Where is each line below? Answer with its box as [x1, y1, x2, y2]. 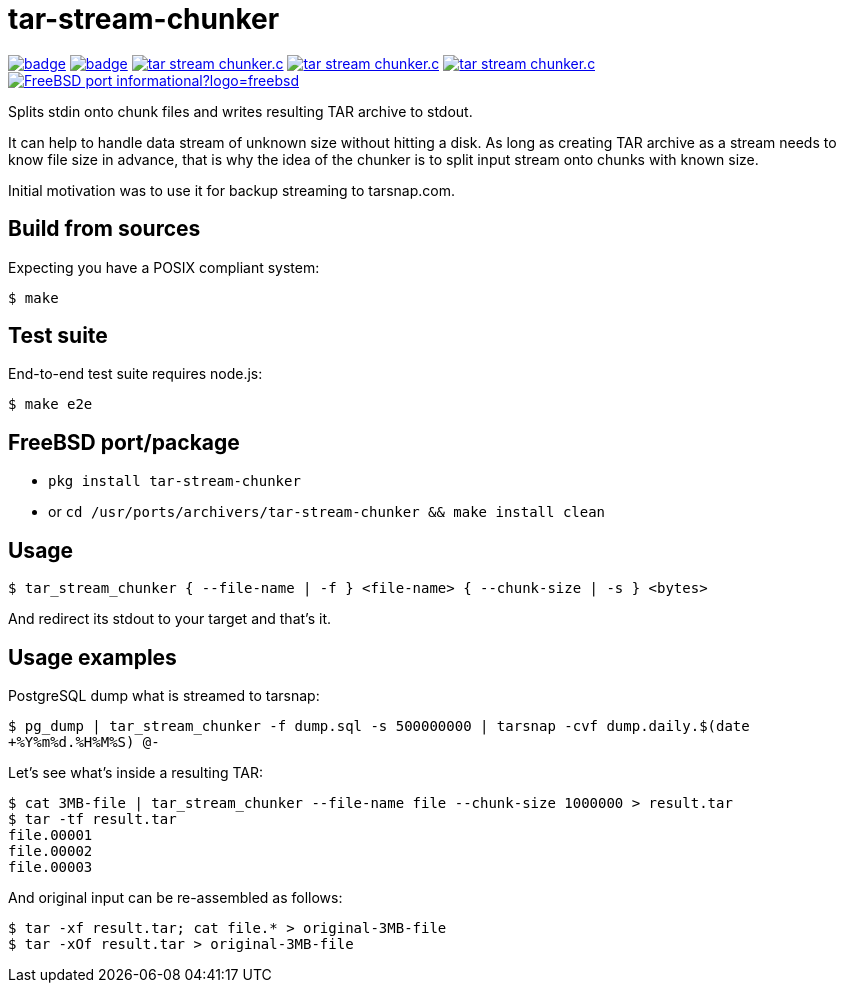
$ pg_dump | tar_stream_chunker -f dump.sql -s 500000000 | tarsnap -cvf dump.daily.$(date [8, 717, 750, 734]
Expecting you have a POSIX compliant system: [8, 258, 320, 276]
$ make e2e [8, 396, 93, 413]
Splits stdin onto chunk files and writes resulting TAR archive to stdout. [8, 102, 473, 120]
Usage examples [8, 644, 177, 670]
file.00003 [8, 858, 93, 875]
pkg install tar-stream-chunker [48, 473, 301, 490]
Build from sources [8, 216, 201, 242]
